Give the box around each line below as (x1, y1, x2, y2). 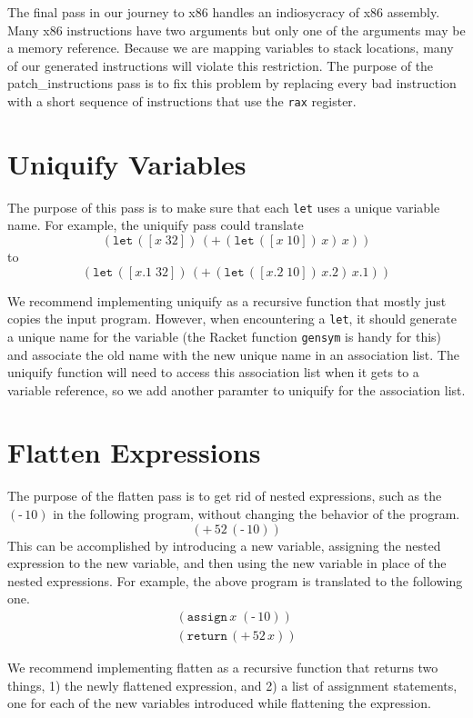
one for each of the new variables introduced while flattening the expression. (7, 693, 431, 713)
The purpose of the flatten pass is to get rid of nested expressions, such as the (7, 486, 442, 505)
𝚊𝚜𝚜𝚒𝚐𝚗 (186, 610, 227, 623)
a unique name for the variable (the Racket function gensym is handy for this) (7, 326, 442, 345)
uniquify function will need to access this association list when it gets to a (7, 363, 419, 382)
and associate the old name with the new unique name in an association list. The (7, 344, 459, 364)
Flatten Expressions (7, 434, 261, 471)
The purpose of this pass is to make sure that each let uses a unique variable (7, 197, 440, 216)
